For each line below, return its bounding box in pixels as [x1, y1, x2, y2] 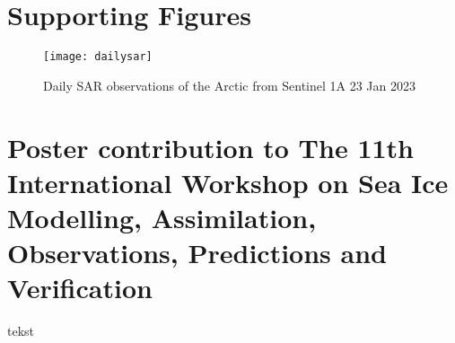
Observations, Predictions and [7, 234, 387, 271]
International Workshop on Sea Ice [7, 163, 449, 200]
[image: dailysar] [43, 50, 153, 64]
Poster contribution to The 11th [7, 128, 414, 165]
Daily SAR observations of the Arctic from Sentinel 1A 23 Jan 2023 [43, 75, 416, 94]
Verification [7, 269, 153, 306]
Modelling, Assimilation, [7, 198, 317, 235]
